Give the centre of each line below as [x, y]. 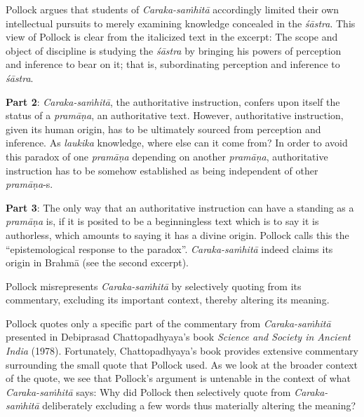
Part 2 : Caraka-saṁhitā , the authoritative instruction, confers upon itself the [173, 101]
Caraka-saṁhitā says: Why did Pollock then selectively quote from [148, 391]
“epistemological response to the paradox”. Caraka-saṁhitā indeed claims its [169, 248]
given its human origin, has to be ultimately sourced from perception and [163, 129]
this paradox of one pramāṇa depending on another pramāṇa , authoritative [167, 156]
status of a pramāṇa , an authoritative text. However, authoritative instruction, [175, 115]
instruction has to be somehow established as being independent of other [162, 170]
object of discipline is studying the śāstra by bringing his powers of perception [174, 50]
